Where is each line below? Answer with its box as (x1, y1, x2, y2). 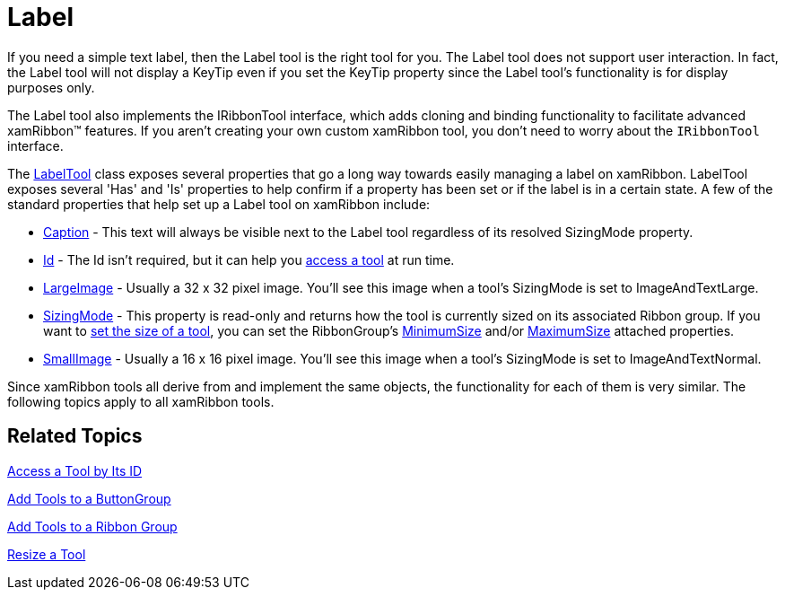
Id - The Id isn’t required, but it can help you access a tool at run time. (43, 251, 455, 268)
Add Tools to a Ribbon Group (7, 518, 178, 534)
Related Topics (7, 425, 143, 448)
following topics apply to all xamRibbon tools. (7, 393, 275, 409)
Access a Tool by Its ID (7, 462, 143, 478)
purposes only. (7, 79, 95, 95)
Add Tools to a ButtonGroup (7, 490, 171, 506)
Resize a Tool (7, 546, 86, 562)
